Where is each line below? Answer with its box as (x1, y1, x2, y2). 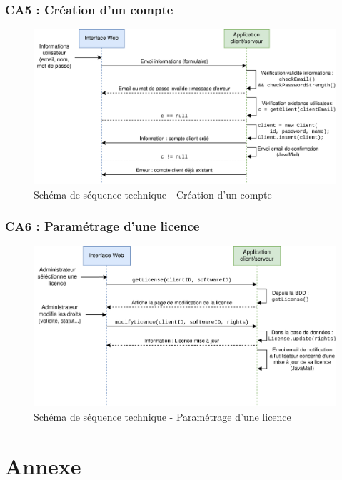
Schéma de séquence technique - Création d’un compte (34, 186, 272, 201)
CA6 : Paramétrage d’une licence (5, 217, 200, 235)
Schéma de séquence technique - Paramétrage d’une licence (34, 409, 291, 424)
